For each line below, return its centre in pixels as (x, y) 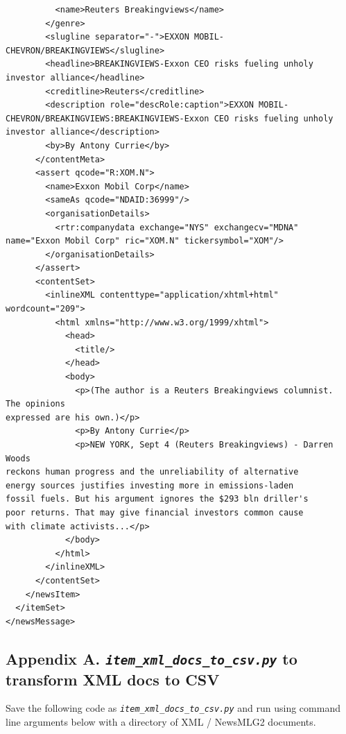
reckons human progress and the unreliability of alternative (152, 472)
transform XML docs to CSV (113, 679)
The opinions (35, 404)
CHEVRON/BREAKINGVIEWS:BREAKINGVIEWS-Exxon (107, 118)
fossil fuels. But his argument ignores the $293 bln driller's (157, 499)
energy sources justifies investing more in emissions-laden (150, 485)
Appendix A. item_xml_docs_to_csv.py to (152, 658)
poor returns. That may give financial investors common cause (155, 512)
